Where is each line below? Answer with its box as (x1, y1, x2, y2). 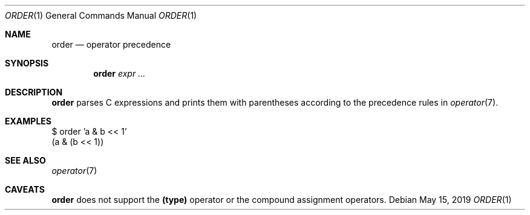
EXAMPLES (5, 116, 51, 126)
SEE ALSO (5, 155, 46, 165)
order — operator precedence (51, 39, 171, 50)
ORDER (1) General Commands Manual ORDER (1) (5, 10, 197, 21)
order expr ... (93, 68, 146, 79)
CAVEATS (5, 184, 45, 194)
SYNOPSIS (5, 58, 49, 68)
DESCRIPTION (5, 87, 63, 97)
